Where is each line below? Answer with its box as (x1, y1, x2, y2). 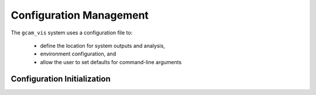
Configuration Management (11, 9, 149, 22)
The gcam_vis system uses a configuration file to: (11, 29, 133, 36)
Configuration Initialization (11, 73, 111, 84)
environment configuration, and (40, 50, 116, 58)
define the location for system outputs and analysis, (40, 42, 165, 49)
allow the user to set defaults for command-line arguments (40, 58, 182, 65)
